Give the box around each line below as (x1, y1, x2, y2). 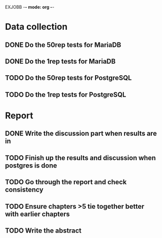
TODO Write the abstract (5, 226, 81, 235)
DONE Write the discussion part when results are (5, 130, 157, 138)
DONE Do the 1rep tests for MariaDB (5, 57, 116, 65)
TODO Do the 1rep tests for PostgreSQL (5, 90, 126, 99)
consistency (5, 186, 44, 194)
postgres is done (5, 161, 58, 170)
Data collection (5, 22, 68, 32)
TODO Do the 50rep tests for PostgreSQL (5, 74, 132, 82)
